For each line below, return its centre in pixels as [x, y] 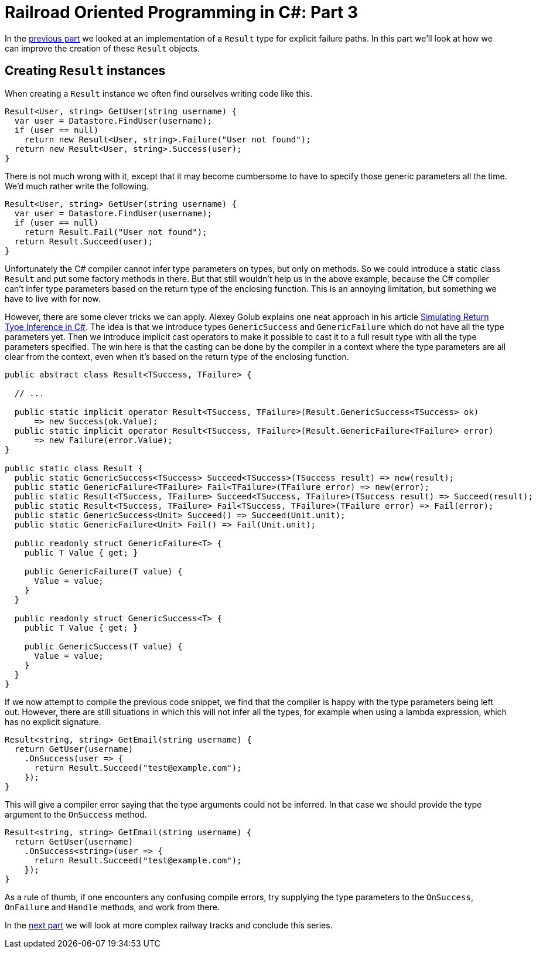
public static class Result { [74, 468]
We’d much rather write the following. [77, 186]
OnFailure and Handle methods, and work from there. [112, 907]
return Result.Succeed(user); [83, 241]
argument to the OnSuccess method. [76, 814]
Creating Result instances [85, 71]
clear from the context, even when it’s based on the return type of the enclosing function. [177, 356]
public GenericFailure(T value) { [103, 571]
